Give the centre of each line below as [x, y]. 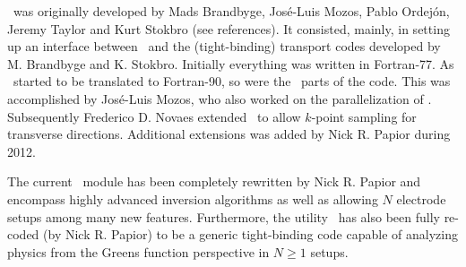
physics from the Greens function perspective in [138, 251]
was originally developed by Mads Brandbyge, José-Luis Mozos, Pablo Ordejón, [231, 11]
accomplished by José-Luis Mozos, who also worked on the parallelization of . [220, 98]
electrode [421, 198]
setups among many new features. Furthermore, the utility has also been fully [224, 216]
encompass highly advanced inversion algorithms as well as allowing [193, 198]
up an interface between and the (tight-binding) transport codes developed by [224, 46]
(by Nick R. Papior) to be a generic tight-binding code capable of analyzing [250, 234]
